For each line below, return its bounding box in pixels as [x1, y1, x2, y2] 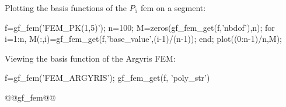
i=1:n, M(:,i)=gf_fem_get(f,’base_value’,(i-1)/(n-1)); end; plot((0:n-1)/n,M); [5, 33, 282, 45]
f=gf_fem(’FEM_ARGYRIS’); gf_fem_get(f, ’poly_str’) [5, 72, 210, 84]
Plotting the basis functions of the [5, 2, 127, 13]
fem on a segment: [140, 2, 206, 13]
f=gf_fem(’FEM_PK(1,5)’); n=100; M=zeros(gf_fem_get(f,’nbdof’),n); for [5, 21, 275, 33]
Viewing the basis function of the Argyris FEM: [5, 52, 176, 64]
